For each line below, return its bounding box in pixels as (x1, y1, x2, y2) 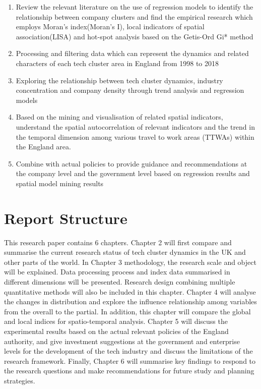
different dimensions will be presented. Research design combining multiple (4, 276, 235, 287)
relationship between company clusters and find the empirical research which (16, 11, 253, 22)
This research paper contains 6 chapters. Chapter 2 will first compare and (4, 237, 232, 247)
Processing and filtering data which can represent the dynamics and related (16, 48, 249, 59)
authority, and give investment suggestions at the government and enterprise (4, 336, 240, 346)
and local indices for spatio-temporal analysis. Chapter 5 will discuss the (4, 316, 228, 326)
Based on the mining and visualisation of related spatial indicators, (16, 112, 223, 122)
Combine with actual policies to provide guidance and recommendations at (16, 158, 247, 169)
